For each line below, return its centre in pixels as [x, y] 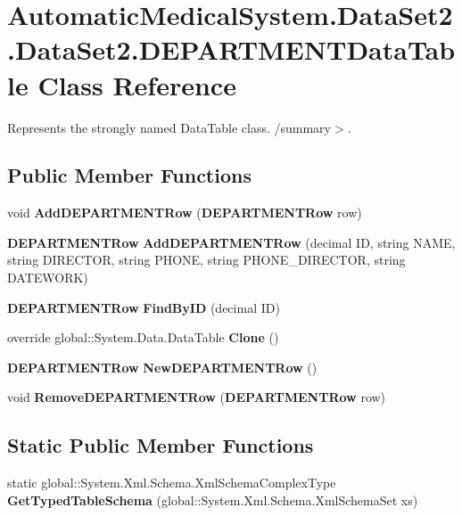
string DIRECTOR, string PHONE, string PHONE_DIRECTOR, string [206, 260]
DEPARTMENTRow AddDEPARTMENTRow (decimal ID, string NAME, [231, 242]
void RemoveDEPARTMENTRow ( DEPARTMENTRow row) [197, 397]
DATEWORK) [48, 278]
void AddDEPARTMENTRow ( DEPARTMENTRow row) [185, 213]
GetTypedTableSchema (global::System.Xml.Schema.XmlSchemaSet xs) [213, 500]
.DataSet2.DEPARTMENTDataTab [231, 49]
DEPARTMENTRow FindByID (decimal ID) [144, 307]
